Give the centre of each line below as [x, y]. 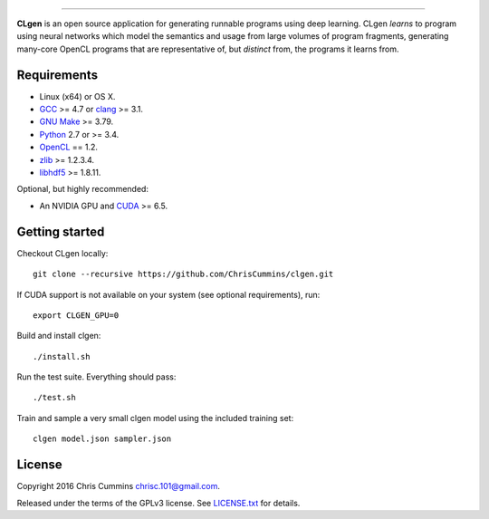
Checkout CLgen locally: [62, 253]
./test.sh [54, 398]
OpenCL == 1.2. [69, 147]
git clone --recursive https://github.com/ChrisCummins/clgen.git [183, 274]
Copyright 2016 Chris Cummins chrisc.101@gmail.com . [119, 486]
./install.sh [62, 356]
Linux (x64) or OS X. [77, 96]
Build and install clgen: [59, 336]
